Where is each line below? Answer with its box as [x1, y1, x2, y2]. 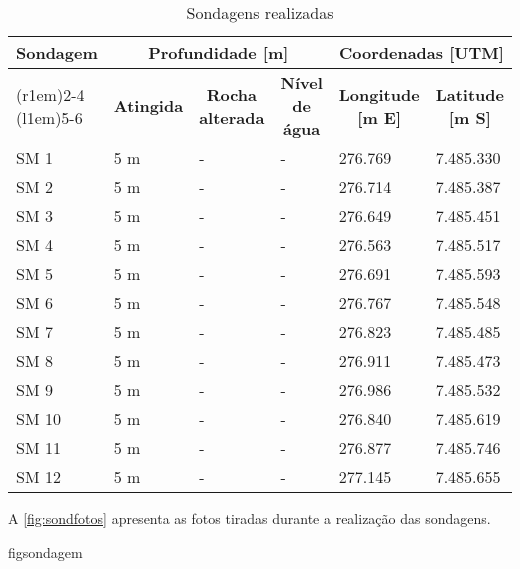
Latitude [435, 82, 504, 106]
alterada [199, 105, 265, 129]
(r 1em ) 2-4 [16, 82, 85, 106]
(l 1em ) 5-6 [16, 105, 83, 129]
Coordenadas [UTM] [338, 41, 504, 64]
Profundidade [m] [148, 41, 289, 64]
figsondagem [8, 541, 83, 562]
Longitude [338, 82, 420, 106]
